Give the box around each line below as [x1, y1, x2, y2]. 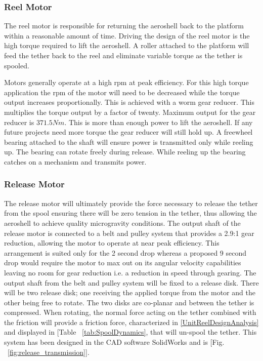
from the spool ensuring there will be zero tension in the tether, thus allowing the [4, 208, 257, 218]
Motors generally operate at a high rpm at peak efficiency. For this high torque [4, 77, 249, 88]
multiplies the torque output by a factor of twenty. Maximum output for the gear [4, 106, 256, 117]
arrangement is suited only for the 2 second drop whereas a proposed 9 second [4, 247, 247, 258]
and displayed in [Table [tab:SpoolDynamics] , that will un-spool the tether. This [4, 327, 257, 337]
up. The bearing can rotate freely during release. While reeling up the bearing [4, 146, 246, 157]
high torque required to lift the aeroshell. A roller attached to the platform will [4, 40, 249, 51]
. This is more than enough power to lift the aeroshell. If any [64, 116, 253, 127]
